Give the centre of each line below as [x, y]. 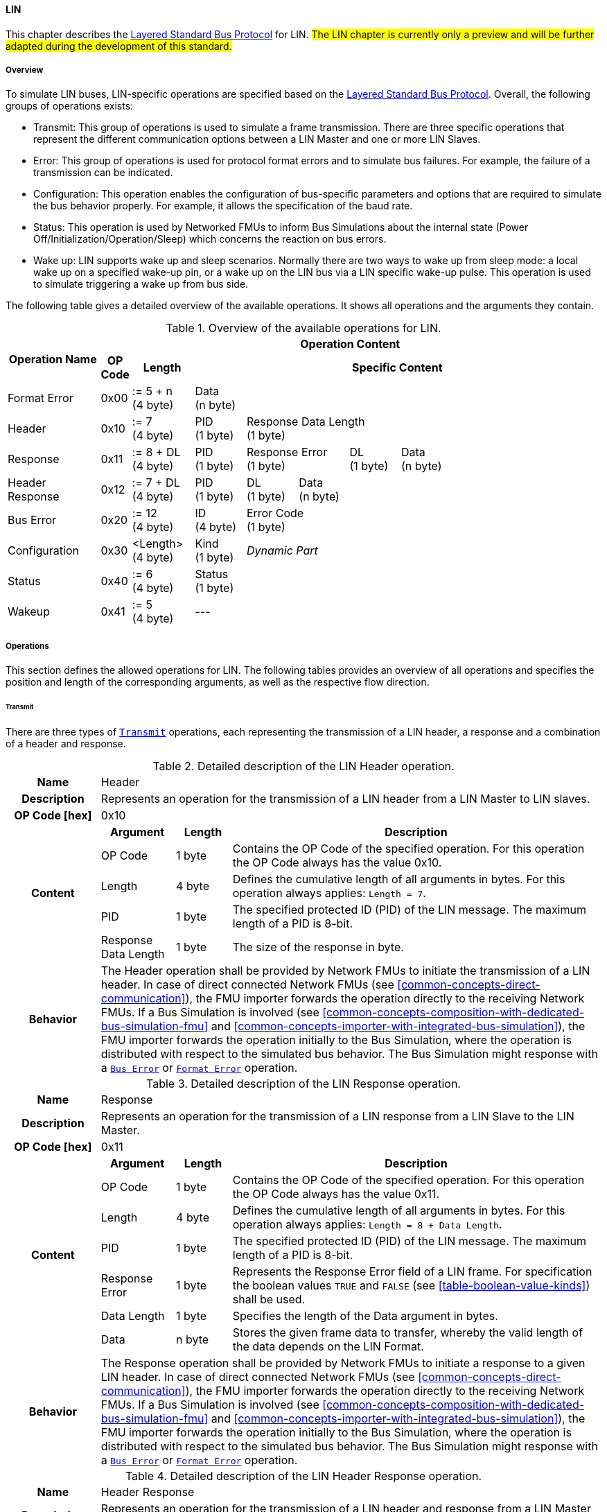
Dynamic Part [282, 551]
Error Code [275, 513]
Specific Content [397, 368]
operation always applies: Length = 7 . [329, 893]
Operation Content [350, 344]
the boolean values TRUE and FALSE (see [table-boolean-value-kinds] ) [411, 1285]
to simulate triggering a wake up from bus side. [141, 284]
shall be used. [269, 1299]
